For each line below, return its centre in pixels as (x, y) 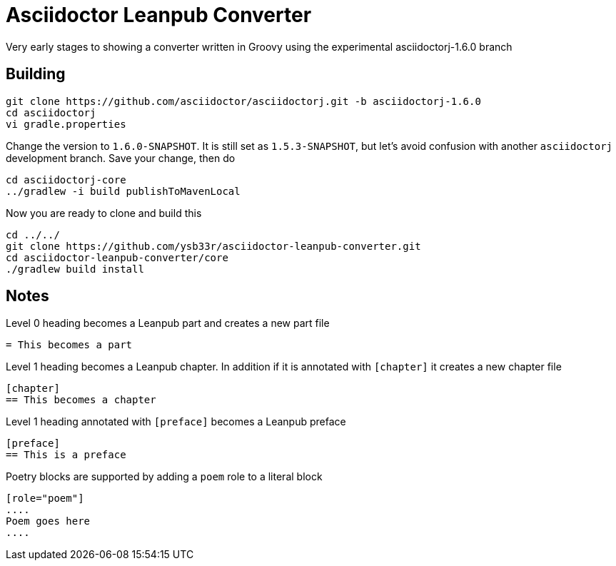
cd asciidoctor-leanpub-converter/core (117, 257)
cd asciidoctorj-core (66, 180)
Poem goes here (48, 521)
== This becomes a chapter (81, 400)
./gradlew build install (75, 269)
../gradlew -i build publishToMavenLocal (123, 191)
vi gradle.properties (66, 124)
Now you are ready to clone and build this (104, 213)
